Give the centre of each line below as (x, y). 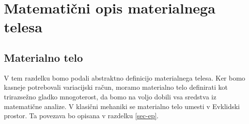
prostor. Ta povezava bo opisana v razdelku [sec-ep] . (81, 116)
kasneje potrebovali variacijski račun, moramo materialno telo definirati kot (116, 87)
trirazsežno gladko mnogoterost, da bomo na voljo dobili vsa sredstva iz (110, 96)
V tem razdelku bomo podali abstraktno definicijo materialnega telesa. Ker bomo (125, 77)
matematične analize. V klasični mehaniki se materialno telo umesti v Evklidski (122, 106)
